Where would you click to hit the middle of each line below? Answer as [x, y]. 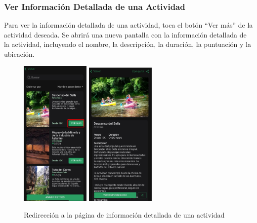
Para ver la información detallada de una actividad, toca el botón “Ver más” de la [128, 25]
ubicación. [19, 54]
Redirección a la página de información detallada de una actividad [124, 215]
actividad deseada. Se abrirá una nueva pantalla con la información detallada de [125, 34]
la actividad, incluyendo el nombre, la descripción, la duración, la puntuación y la [128, 44]
